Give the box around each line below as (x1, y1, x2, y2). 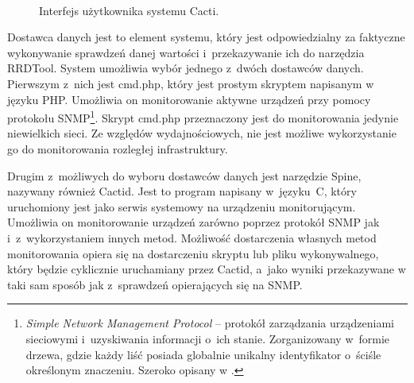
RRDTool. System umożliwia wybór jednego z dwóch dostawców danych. (7, 60, 364, 76)
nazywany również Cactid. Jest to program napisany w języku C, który (7, 183, 357, 199)
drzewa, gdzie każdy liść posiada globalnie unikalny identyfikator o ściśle (25, 346, 381, 362)
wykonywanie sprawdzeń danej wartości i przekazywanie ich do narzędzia (7, 44, 365, 60)
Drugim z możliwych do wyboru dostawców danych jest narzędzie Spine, (7, 167, 362, 184)
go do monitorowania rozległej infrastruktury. (7, 141, 228, 157)
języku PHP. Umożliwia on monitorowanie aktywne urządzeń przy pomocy (7, 91, 371, 107)
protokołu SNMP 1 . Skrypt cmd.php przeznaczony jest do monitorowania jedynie (7, 107, 399, 126)
